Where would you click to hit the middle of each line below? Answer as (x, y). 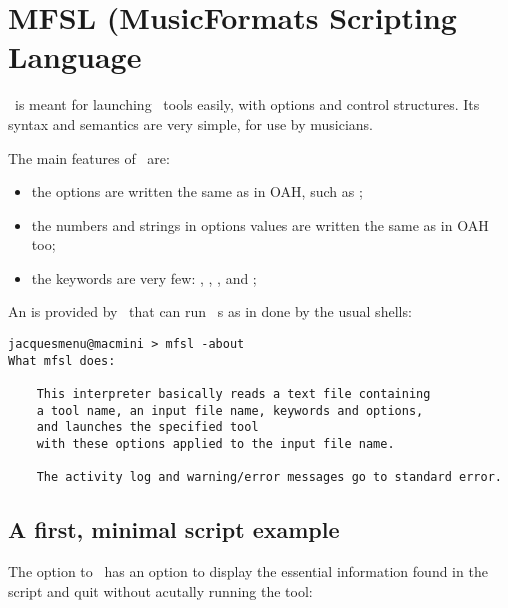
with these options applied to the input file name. (215, 444)
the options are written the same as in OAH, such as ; (197, 191)
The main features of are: (89, 157)
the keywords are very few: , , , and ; (144, 277)
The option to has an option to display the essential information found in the (248, 571)
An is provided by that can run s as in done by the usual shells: (210, 311)
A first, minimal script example (174, 529)
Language (75, 56)
